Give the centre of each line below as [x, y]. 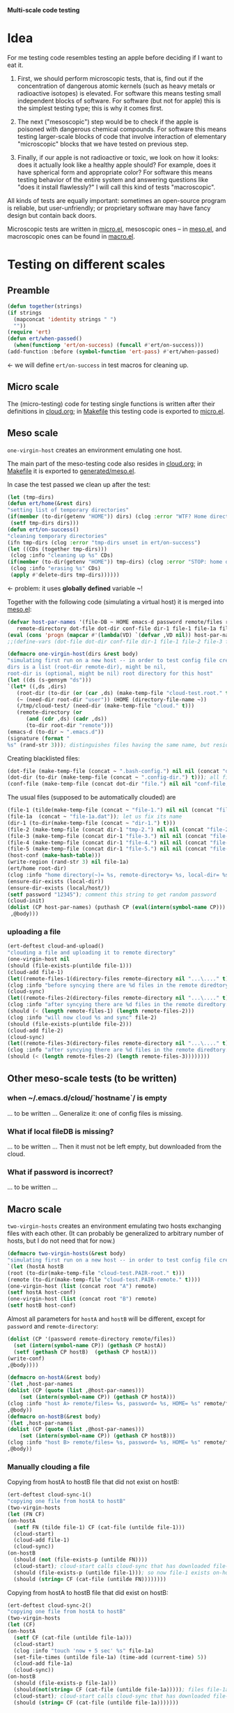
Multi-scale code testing [44, 10]
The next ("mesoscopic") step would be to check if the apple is [108, 121]
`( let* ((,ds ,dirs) [37, 687]
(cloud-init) [26, 901]
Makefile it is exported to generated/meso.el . [71, 471]
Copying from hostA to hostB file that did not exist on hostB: [93, 1482]
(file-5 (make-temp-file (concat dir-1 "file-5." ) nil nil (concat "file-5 [119, 849]
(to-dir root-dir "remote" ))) [69, 726]
